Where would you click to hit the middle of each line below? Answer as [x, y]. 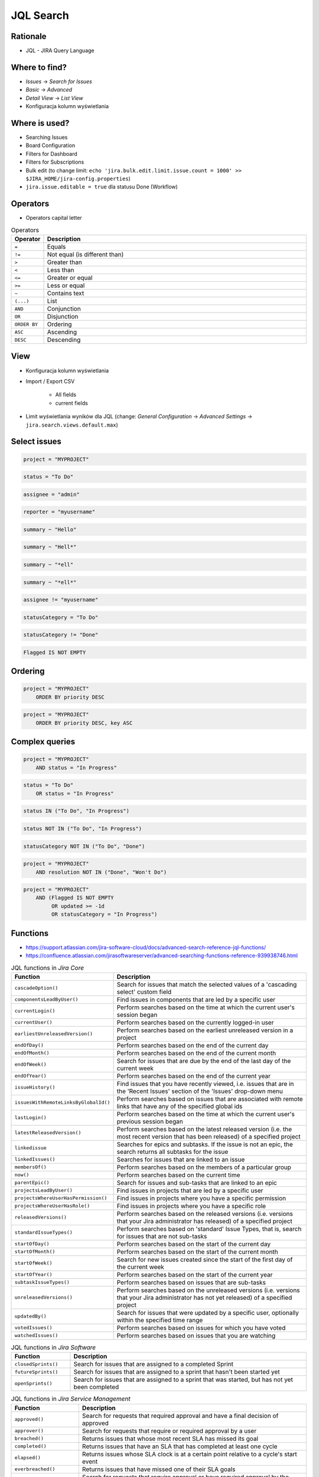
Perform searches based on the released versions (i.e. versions [205, 1214]
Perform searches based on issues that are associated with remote [210, 1099]
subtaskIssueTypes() [42, 1282]
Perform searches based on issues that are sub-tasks [191, 1282]
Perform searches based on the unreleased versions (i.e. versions [209, 1290]
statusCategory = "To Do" [61, 617]
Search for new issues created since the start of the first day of [205, 1260]
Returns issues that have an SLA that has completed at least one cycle [180, 1446]
